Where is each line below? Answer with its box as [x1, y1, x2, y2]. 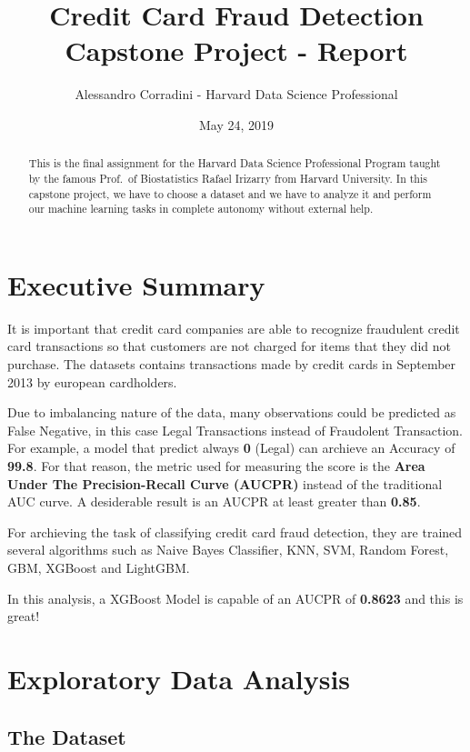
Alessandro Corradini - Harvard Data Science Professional [75, 85, 398, 104]
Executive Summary [7, 266, 265, 303]
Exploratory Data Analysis [7, 659, 351, 697]
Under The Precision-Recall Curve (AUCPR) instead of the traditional [7, 474, 443, 493]
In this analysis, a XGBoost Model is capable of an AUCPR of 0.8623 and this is [7, 588, 464, 607]
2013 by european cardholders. [7, 372, 177, 391]
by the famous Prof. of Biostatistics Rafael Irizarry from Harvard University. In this [28, 170, 427, 185]
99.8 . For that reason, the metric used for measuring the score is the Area [7, 456, 425, 476]
